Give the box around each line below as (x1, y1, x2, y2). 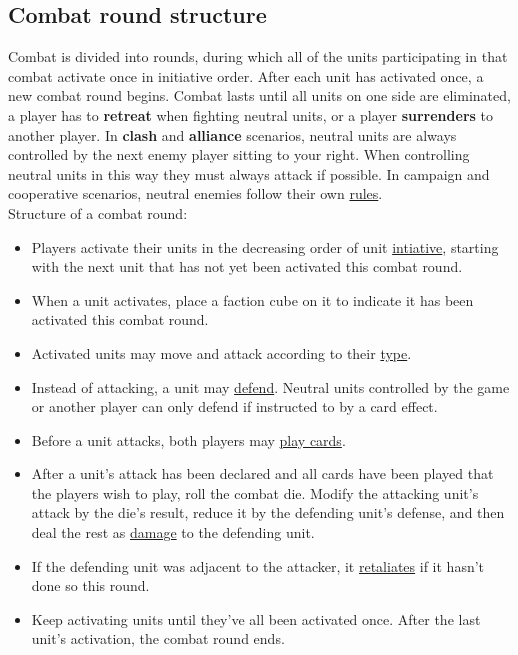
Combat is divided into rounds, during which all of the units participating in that (8, 46, 508, 67)
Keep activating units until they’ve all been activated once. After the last (31, 608, 481, 629)
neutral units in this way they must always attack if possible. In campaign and (8, 163, 490, 184)
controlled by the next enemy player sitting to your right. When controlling (8, 144, 470, 165)
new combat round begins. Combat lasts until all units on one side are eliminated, (8, 85, 511, 106)
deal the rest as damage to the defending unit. (31, 522, 315, 543)
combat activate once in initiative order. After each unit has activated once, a (8, 65, 484, 86)
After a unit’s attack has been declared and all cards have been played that (31, 463, 494, 484)
